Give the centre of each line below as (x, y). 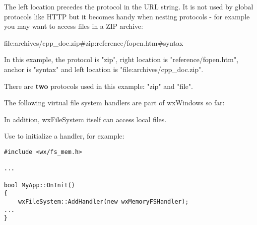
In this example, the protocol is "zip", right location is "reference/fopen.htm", (121, 59)
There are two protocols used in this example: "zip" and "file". (98, 86)
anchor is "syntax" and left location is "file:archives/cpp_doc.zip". (104, 69)
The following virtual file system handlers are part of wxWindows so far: (114, 103)
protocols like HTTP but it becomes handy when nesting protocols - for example (127, 16)
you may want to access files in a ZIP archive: (74, 26)
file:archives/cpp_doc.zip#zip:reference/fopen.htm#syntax (94, 42)
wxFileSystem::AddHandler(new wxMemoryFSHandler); (103, 201)
